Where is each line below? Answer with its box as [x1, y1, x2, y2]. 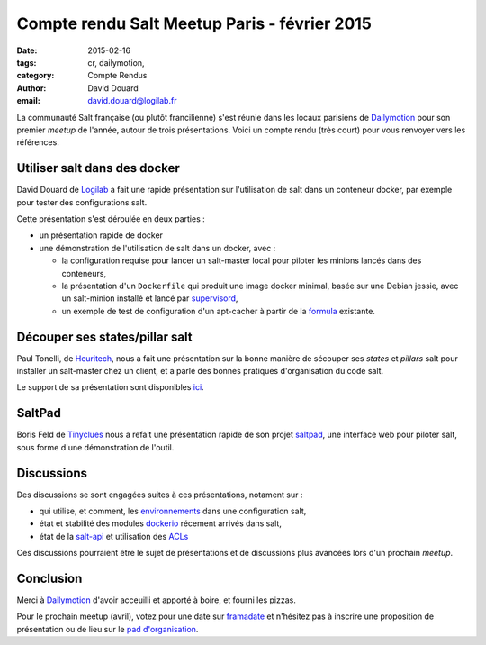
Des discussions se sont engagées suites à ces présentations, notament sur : [16, 489, 303, 500]
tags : [16, 57, 37, 68]
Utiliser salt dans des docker [16, 160, 180, 176]
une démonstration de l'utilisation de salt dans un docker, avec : [39, 242, 276, 253]
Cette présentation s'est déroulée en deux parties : [16, 213, 206, 224]
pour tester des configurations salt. [16, 196, 148, 207]
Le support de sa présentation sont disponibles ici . [16, 382, 204, 393]
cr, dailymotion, [87, 57, 145, 68]
